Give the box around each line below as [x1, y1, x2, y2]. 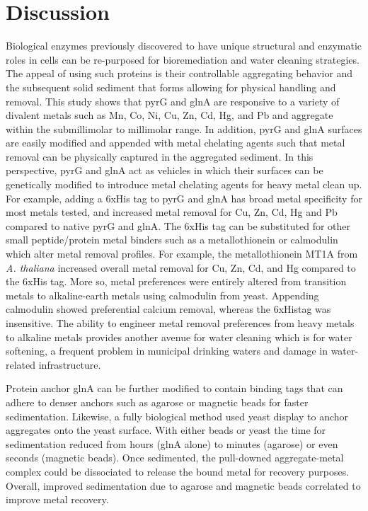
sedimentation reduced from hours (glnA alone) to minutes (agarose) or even [6, 436, 338, 451]
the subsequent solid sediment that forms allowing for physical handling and [6, 79, 336, 94]
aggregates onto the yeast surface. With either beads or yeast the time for [6, 423, 326, 437]
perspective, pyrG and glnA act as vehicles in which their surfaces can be [6, 163, 323, 178]
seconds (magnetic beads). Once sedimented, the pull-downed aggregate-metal [6, 450, 344, 465]
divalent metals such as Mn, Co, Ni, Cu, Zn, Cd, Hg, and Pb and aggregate [6, 108, 333, 122]
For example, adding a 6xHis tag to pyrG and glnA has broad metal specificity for [6, 190, 362, 205]
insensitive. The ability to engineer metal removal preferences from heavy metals [6, 316, 355, 330]
